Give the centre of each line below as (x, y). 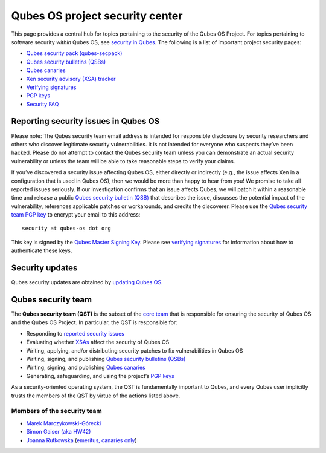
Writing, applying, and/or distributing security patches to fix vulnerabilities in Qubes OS (135, 350)
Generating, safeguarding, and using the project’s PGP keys (100, 376)
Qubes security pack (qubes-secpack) (74, 53)
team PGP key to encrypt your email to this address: (76, 215)
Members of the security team (57, 411)
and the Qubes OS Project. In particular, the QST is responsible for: (94, 322)
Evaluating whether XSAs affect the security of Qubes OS (98, 342)
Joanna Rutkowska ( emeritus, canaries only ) (81, 440)
